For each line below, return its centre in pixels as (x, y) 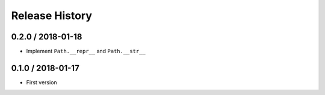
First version (42, 82)
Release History (52, 16)
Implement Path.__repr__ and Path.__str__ (86, 51)
